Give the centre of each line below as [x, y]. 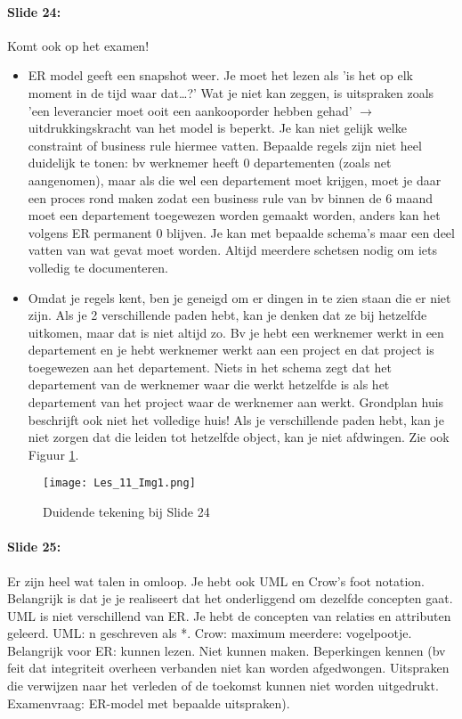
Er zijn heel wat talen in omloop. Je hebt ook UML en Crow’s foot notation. [216, 580]
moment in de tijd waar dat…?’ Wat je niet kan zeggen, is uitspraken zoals [231, 92]
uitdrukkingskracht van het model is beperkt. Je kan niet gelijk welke [217, 128]
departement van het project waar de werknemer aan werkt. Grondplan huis [236, 402]
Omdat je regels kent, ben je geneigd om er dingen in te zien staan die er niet [239, 297]
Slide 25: [34, 547]
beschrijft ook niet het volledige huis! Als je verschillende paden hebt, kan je [236, 419]
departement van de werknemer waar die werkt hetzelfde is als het [209, 384]
